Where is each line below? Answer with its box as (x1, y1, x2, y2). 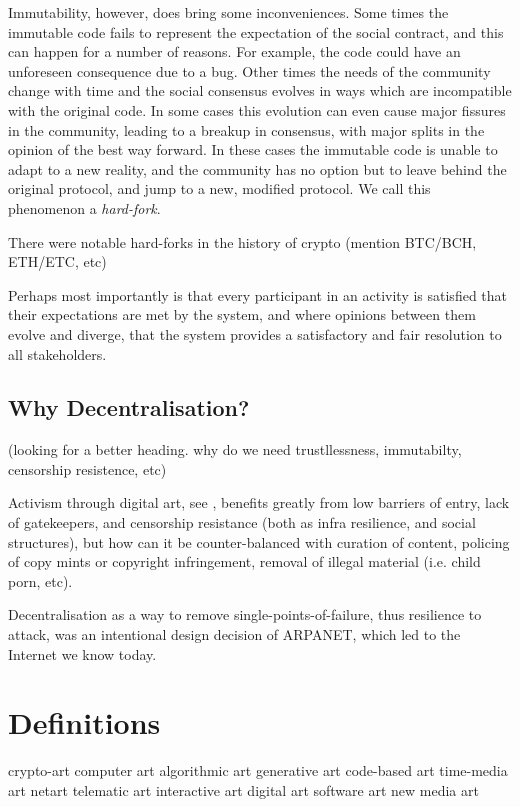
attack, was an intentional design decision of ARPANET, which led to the (8, 624, 461, 645)
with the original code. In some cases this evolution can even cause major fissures (8, 99, 506, 120)
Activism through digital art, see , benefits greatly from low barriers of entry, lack (8, 492, 510, 513)
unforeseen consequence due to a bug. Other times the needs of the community (8, 60, 491, 81)
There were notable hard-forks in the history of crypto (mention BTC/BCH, (8, 231, 477, 252)
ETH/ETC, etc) (8, 251, 107, 272)
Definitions (8, 702, 161, 743)
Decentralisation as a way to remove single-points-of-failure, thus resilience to (8, 604, 482, 625)
